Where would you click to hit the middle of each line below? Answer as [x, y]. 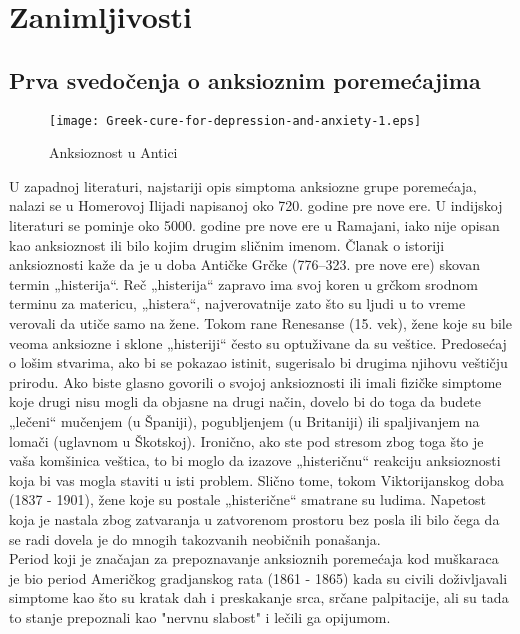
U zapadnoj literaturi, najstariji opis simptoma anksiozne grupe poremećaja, [243, 185]
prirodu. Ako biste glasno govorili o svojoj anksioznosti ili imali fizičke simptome [255, 381]
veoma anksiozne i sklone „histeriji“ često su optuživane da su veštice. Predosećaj [258, 342]
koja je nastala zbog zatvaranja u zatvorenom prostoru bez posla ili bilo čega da [254, 518]
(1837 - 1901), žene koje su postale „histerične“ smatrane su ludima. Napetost [247, 499]
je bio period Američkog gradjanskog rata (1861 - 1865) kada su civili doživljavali [258, 577]
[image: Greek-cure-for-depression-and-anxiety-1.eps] [235, 120]
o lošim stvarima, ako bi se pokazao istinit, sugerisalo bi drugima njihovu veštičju [258, 362]
